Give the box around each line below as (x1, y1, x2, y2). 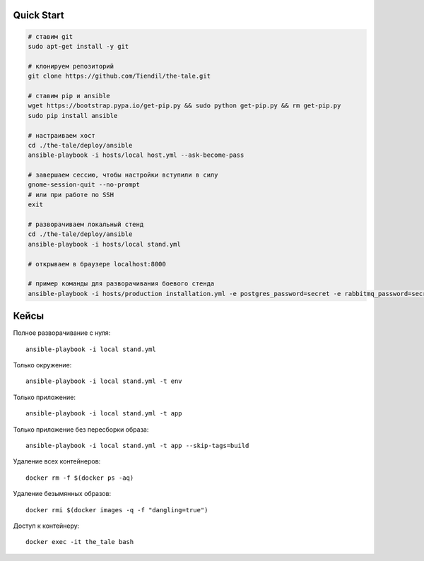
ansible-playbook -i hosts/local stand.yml (28, 240, 182, 248)
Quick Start (13, 9, 64, 21)
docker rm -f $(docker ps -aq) (25, 473, 134, 482)
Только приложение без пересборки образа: (13, 425, 149, 434)
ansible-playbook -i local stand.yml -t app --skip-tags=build (25, 442, 249, 449)
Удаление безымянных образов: (13, 490, 112, 498)
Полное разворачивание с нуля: (13, 329, 111, 337)
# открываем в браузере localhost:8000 (28, 260, 166, 268)
